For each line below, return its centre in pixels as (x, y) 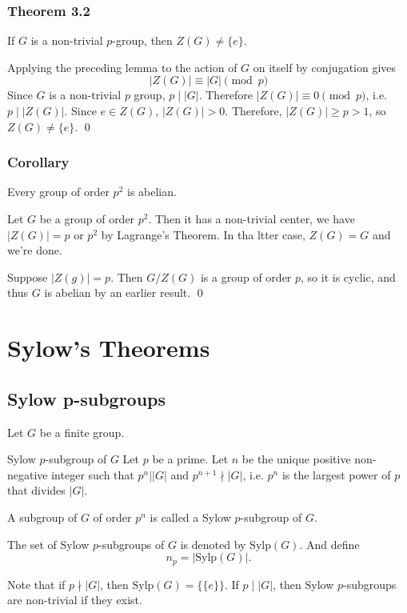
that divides (36, 490)
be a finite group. (82, 432)
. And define (329, 544)
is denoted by (213, 544)
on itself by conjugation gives (325, 67)
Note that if (36, 584)
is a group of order (246, 276)
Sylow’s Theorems (109, 348)
